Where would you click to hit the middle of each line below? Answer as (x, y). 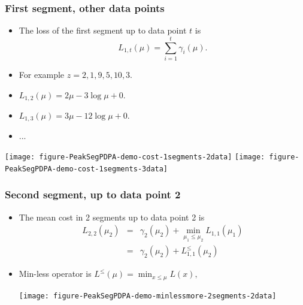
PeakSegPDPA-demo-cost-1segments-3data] (87, 169)
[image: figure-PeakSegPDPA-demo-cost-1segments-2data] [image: (135, 157)
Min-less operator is (55, 274)
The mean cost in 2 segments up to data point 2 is (112, 217)
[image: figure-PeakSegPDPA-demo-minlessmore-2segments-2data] (148, 296)
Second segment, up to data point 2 (93, 194)
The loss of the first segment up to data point (103, 30)
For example (42, 74)
